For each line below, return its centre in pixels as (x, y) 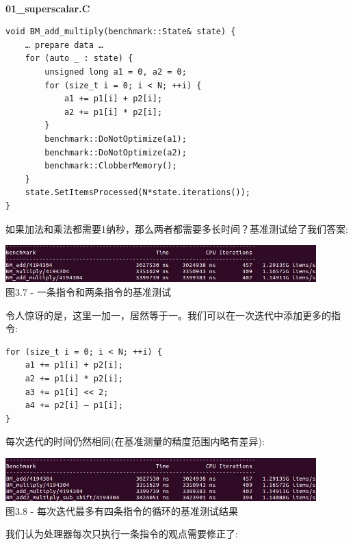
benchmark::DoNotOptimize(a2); (116, 152)
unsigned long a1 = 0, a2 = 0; (116, 72)
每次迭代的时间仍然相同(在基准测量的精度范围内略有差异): (135, 441)
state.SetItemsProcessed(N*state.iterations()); (138, 193)
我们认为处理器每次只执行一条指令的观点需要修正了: (122, 534)
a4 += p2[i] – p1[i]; (74, 406)
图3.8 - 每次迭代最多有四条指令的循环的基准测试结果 (122, 510)
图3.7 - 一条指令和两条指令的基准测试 (88, 292)
